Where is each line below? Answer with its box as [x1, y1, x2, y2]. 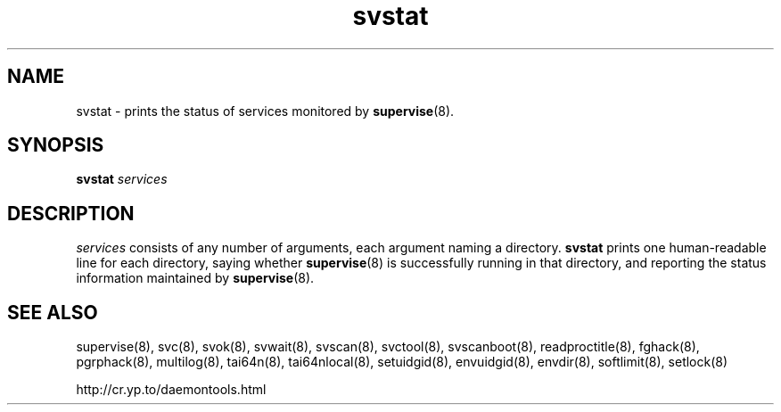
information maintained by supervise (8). [76, 270, 315, 286]
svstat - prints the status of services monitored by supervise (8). [76, 103, 455, 119]
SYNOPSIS [7, 134, 104, 157]
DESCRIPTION [7, 202, 135, 225]
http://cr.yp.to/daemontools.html [76, 382, 267, 398]
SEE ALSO [7, 301, 98, 324]
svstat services [76, 171, 168, 187]
